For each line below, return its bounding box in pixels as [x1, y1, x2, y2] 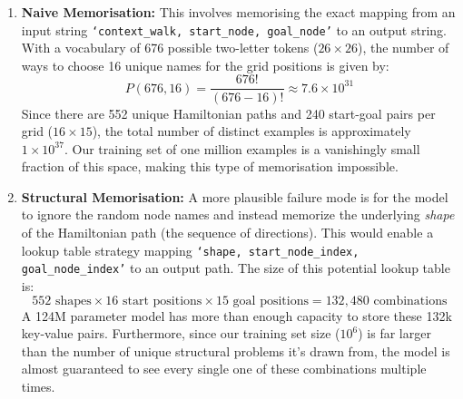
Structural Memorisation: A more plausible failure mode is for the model [21, 187, 448, 206]
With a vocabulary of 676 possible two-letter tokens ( [21, 38, 319, 57]
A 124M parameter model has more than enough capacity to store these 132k [21, 306, 452, 325]
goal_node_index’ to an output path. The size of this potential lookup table [21, 258, 450, 277]
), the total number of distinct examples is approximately [92, 122, 411, 141]
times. [21, 376, 55, 395]
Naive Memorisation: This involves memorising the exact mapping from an [21, 3, 456, 21]
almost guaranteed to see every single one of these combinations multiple [21, 359, 427, 378]
